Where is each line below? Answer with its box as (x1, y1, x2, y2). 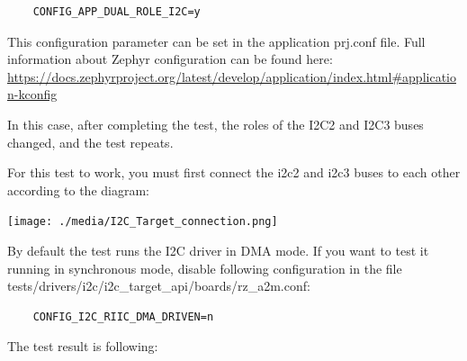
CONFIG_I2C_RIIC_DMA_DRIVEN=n (32, 310, 214, 323)
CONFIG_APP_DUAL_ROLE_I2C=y (32, 5, 201, 18)
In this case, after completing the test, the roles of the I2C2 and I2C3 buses (7, 114, 424, 133)
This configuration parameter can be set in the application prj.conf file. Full (7, 32, 426, 50)
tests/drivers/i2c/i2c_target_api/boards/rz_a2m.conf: (7, 276, 310, 295)
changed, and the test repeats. (7, 132, 174, 151)
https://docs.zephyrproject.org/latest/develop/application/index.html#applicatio (7, 67, 456, 86)
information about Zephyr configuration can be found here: (7, 50, 333, 68)
